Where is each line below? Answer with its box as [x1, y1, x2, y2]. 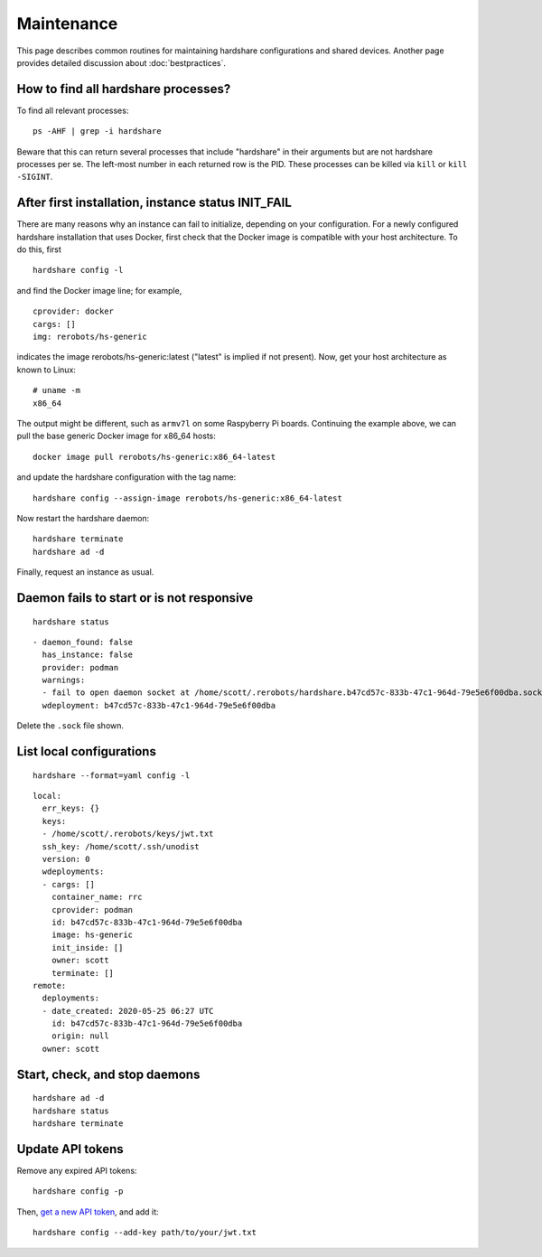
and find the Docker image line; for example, [16, 285, 182, 295]
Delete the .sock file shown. [16, 720, 125, 731]
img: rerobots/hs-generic [33, 332, 148, 342]
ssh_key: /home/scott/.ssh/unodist [42, 841, 201, 851]
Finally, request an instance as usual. [16, 567, 154, 577]
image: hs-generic [51, 930, 134, 940]
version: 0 [42, 854, 90, 865]
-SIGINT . [16, 172, 53, 183]
